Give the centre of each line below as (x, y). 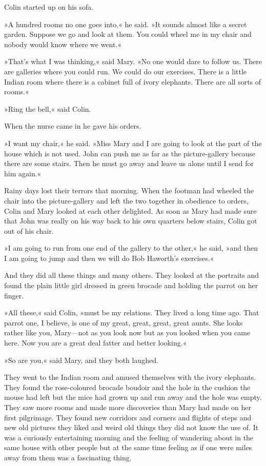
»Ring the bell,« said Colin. (48, 108)
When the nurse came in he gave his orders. (73, 126)
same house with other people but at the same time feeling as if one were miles (128, 447)
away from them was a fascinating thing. (68, 457)
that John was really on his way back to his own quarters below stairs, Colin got (131, 221)
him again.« (23, 173)
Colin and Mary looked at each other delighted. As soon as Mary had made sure (130, 210)
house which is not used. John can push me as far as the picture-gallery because (130, 153)
